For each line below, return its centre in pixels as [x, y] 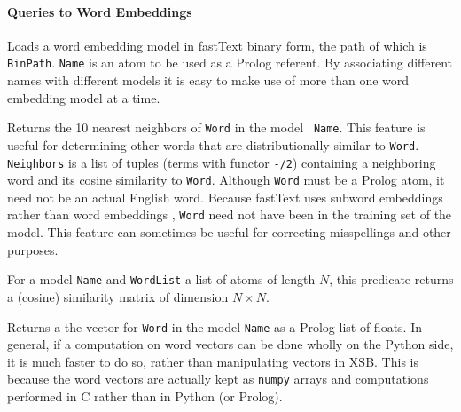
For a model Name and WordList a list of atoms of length [161, 279]
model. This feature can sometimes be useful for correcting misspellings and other [229, 232]
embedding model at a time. [84, 97]
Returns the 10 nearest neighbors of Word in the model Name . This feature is [216, 127]
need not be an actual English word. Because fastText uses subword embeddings [225, 197]
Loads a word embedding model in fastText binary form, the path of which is [217, 45]
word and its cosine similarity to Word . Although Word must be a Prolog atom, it [226, 180]
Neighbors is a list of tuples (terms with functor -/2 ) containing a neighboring [222, 162]
